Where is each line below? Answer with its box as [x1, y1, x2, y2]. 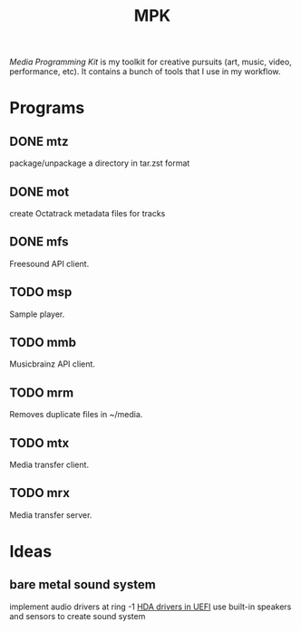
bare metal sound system [9, 577, 156, 593]
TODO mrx [9, 485, 71, 501]
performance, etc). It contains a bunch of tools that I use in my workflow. [9, 66, 281, 77]
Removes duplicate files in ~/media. [9, 409, 143, 420]
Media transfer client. [9, 459, 89, 471]
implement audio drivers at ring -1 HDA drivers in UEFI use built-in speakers [9, 601, 292, 612]
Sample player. [9, 309, 65, 320]
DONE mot [9, 184, 70, 199]
